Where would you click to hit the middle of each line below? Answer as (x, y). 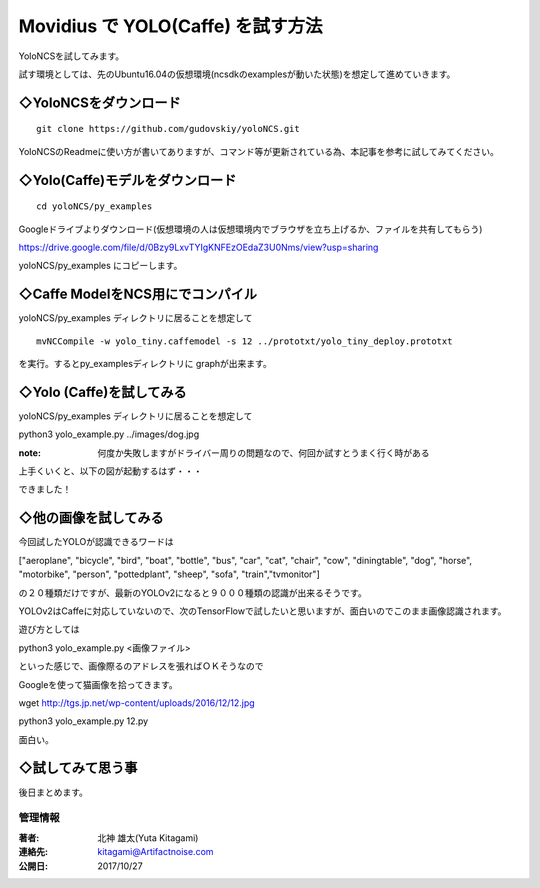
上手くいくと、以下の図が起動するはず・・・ (110, 471)
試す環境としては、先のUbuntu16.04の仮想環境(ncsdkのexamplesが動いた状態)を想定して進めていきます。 (237, 74)
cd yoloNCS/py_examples (94, 206)
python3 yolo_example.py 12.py (83, 721)
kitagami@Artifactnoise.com (155, 852)
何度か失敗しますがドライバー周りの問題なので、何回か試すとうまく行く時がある (263, 452)
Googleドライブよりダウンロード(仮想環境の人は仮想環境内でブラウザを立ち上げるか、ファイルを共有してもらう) (250, 229)
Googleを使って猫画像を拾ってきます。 (98, 684)
